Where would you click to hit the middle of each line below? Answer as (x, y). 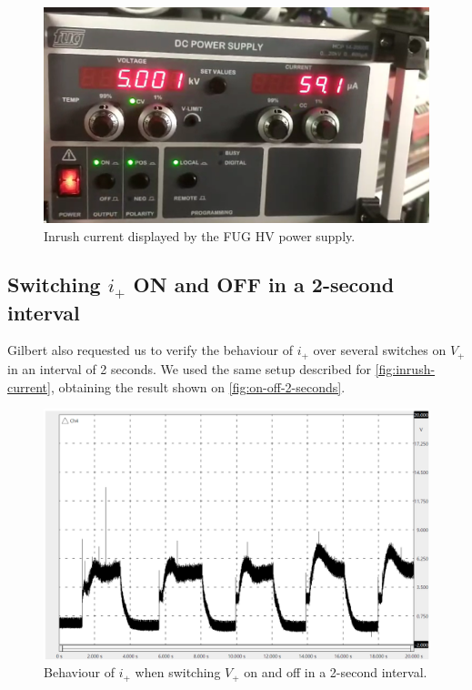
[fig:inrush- (405, 368)
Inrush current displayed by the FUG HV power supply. (200, 235)
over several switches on (380, 350)
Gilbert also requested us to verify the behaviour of (150, 350)
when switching (178, 672)
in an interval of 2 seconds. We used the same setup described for (189, 368)
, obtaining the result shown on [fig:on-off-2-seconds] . (198, 386)
